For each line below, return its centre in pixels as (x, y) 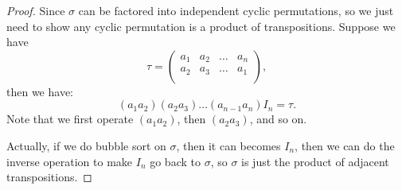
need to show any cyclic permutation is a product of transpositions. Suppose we (201, 26)
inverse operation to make (70, 161)
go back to (175, 161)
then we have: (40, 91)
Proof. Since (36, 10)
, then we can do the (345, 145)
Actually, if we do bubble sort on (86, 145)
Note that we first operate (70, 119)
